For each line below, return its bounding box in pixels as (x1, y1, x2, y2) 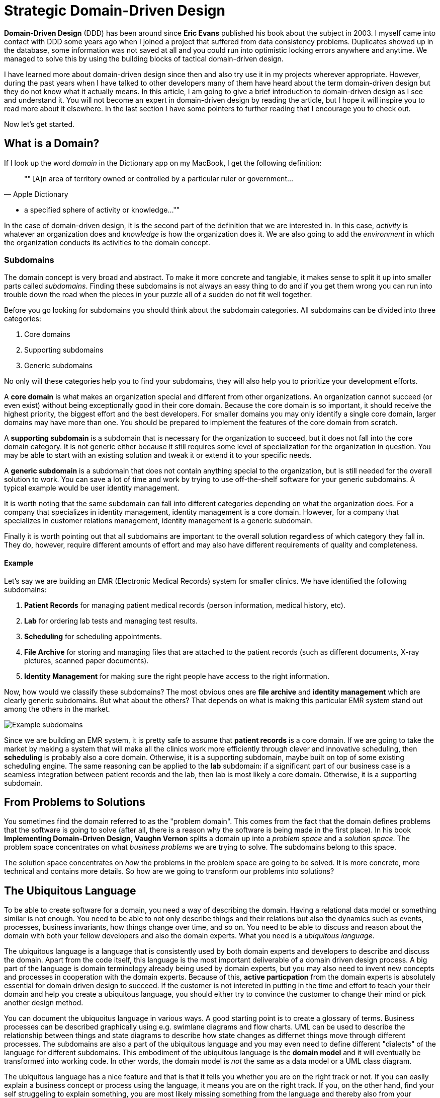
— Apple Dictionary (4, 189, 68, 198)
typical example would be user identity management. (4, 484, 180, 493)
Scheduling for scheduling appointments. (24, 632, 162, 641)
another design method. (4, 998, 83, 1007)
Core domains (24, 330, 70, 339)
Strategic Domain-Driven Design (4, 2, 225, 19)
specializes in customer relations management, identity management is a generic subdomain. (4, 516, 313, 525)
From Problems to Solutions (4, 795, 145, 808)
